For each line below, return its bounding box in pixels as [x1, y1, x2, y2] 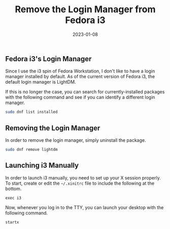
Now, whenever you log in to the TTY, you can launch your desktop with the [5, 204, 164, 210]
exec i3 [5, 195, 22, 200]
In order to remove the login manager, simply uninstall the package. [5, 137, 146, 143]
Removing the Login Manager [5, 123, 100, 132]
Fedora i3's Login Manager [5, 55, 92, 63]
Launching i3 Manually [5, 161, 79, 170]
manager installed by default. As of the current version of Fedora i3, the [5, 73, 155, 80]
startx [5, 219, 19, 225]
